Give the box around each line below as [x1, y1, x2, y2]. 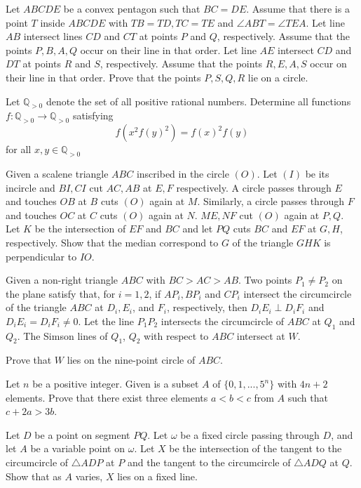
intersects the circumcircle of [161, 313, 285, 328]
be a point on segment [34, 427, 130, 442]
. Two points [238, 272, 292, 287]
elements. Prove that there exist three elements [6, 390, 208, 404]
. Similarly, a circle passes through [197, 194, 344, 209]
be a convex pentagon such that [63, 1, 200, 15]
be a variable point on [30, 441, 125, 456]
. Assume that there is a [246, 1, 350, 15]
